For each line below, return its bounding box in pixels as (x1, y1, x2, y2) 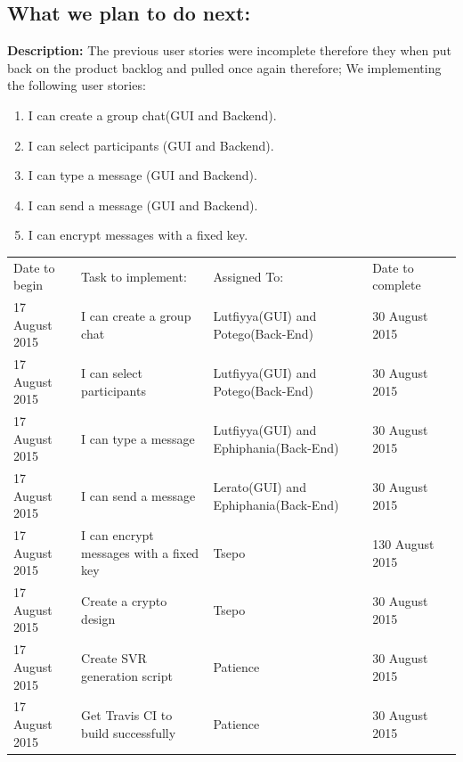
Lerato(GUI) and (213, 478, 306, 496)
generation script (81, 666, 173, 684)
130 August (372, 535, 435, 553)
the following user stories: (7, 76, 146, 94)
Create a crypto (81, 592, 167, 610)
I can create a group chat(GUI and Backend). (28, 105, 277, 124)
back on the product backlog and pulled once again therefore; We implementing (7, 58, 442, 77)
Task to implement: (81, 266, 187, 285)
